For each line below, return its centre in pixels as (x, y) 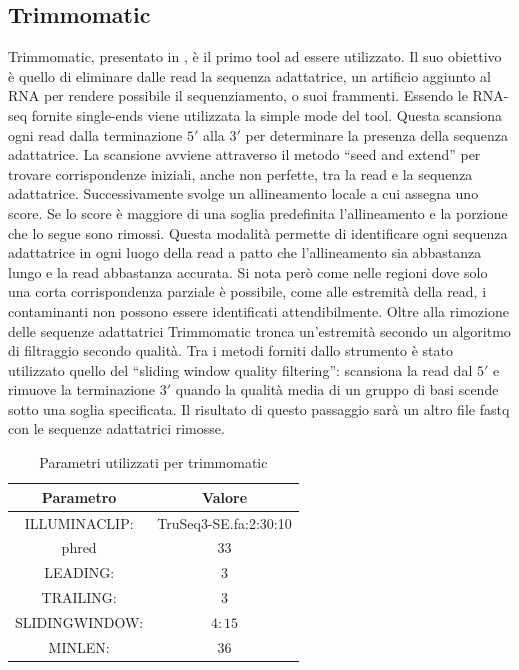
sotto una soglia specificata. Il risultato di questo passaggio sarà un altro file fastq (259, 408)
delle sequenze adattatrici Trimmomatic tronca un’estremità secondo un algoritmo (259, 330)
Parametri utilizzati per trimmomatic (153, 462)
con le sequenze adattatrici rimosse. (116, 428)
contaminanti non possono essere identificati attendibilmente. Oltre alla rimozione (258, 310)
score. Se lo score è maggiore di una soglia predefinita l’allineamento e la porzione (258, 212)
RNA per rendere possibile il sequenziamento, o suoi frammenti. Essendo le (238, 95)
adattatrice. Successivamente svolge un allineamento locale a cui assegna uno (243, 193)
